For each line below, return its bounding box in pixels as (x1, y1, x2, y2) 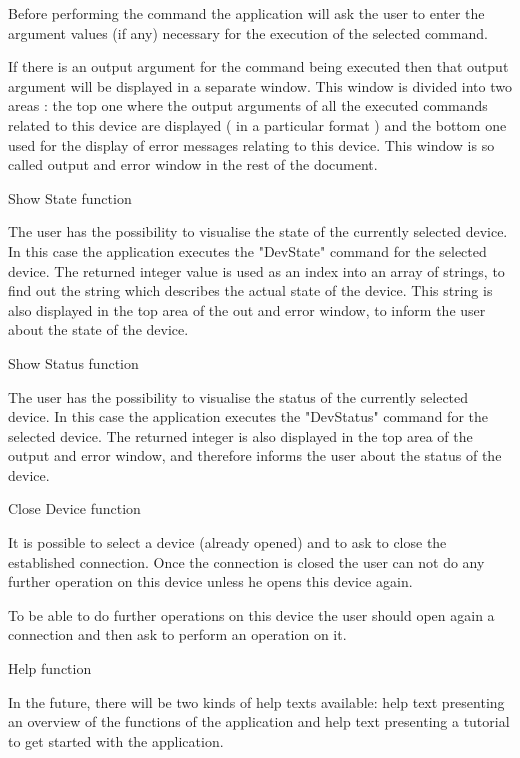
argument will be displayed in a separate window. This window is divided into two (8, 75, 512, 96)
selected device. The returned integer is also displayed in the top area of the (8, 425, 473, 446)
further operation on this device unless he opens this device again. (8, 571, 413, 592)
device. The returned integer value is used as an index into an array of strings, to (8, 260, 505, 281)
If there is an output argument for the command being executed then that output (8, 56, 509, 77)
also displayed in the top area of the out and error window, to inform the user (8, 299, 486, 320)
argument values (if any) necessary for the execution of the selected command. (8, 22, 488, 43)
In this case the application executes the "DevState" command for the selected (8, 240, 487, 261)
